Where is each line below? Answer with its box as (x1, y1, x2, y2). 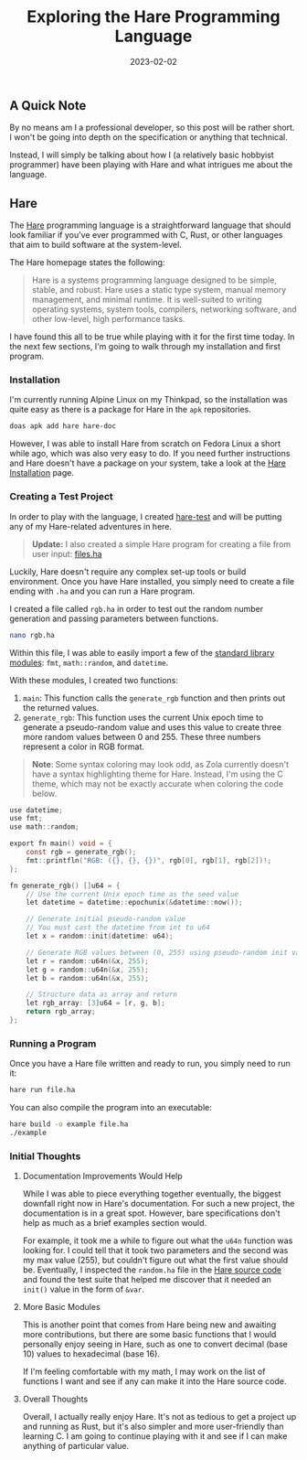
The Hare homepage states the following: (9, 257, 165, 268)
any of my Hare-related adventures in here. (9, 521, 172, 531)
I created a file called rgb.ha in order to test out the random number (9, 603, 264, 614)
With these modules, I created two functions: (9, 674, 179, 685)
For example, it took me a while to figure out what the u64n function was (22, 1235, 293, 1246)
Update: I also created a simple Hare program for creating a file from (31, 538, 291, 550)
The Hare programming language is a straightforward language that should (9, 220, 291, 231)
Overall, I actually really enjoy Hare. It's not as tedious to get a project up (22, 1412, 297, 1422)
